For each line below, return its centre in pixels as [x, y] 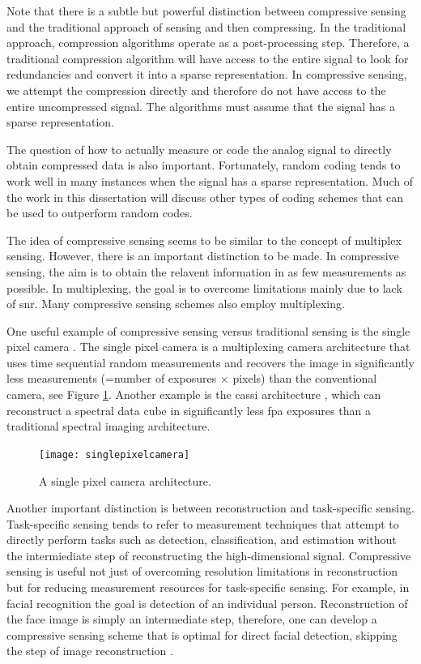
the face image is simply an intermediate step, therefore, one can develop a [192, 619]
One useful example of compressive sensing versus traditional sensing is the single [208, 330]
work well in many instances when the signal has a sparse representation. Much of [210, 180]
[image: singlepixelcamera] [115, 454]
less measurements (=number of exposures [112, 378]
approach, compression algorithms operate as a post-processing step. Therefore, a [208, 43]
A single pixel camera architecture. [125, 480]
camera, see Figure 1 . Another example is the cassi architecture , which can [194, 394]
